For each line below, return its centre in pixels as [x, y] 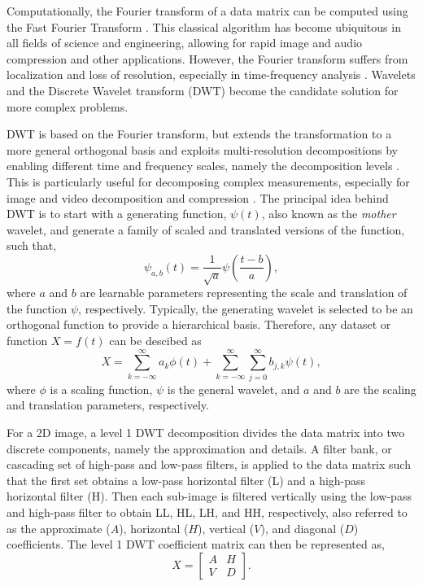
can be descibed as [155, 341]
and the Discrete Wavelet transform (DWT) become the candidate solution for [203, 90]
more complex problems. [68, 106]
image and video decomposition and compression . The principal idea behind [198, 197]
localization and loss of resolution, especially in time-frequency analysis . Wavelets [211, 74]
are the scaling [380, 389]
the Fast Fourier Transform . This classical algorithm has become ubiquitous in [204, 26]
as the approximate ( [59, 528]
